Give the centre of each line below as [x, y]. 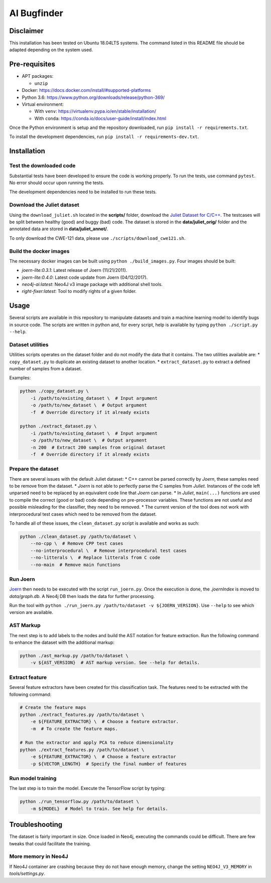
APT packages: [38, 76]
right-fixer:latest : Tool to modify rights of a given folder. [79, 291]
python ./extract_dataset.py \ [58, 426]
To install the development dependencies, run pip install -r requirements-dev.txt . [104, 137]
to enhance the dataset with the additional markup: [62, 642]
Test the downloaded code [42, 166]
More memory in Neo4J [39, 856]
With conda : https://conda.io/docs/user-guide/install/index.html [100, 118]
